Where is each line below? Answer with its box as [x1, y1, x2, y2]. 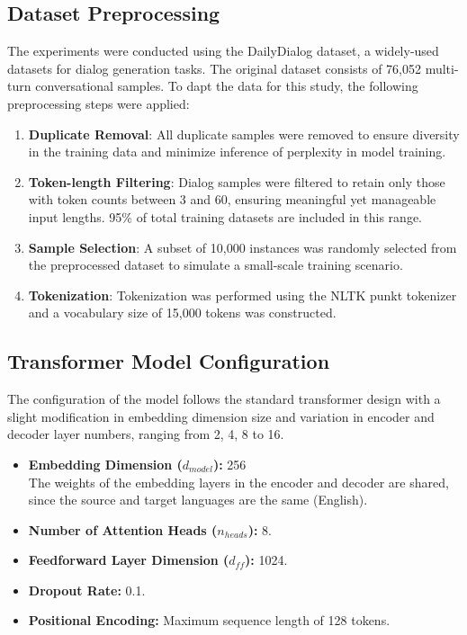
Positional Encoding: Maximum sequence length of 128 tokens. [28, 611, 391, 630]
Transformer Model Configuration [7, 347, 330, 375]
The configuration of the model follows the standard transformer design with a [7, 389, 441, 408]
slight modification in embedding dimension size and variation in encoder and [7, 407, 435, 425]
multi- [425, 58, 459, 77]
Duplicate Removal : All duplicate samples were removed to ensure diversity [28, 124, 460, 143]
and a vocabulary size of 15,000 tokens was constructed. [28, 303, 337, 322]
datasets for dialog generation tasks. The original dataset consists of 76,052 [7, 58, 421, 77]
